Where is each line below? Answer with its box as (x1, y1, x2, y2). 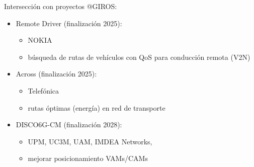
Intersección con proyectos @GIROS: (4, 1, 117, 11)
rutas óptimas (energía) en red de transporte (28, 102, 165, 113)
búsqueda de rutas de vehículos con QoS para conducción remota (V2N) (28, 51, 250, 62)
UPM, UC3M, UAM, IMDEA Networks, (28, 136, 152, 146)
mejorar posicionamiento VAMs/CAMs (28, 153, 148, 163)
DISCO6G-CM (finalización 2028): (16, 119, 122, 130)
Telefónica (28, 85, 59, 96)
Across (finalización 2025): (16, 68, 97, 79)
